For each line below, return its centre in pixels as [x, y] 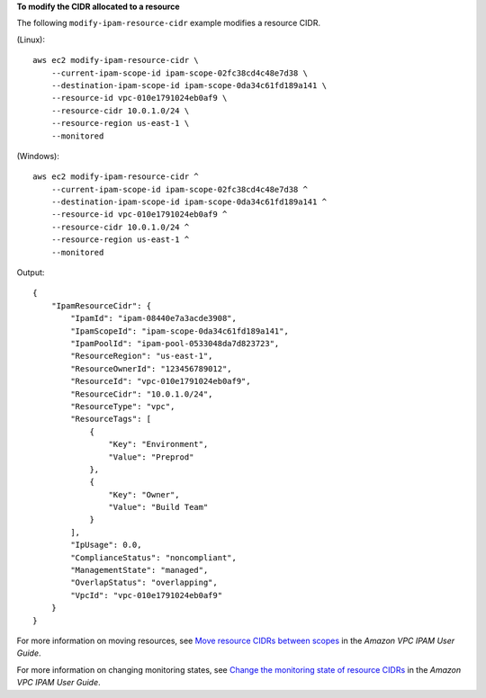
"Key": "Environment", [158, 444]
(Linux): [31, 40]
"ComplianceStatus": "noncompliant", [154, 557]
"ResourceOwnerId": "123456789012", [152, 368]
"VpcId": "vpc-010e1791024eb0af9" [147, 595]
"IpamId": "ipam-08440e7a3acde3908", [154, 318]
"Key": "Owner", [144, 494]
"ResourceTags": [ [111, 419]
